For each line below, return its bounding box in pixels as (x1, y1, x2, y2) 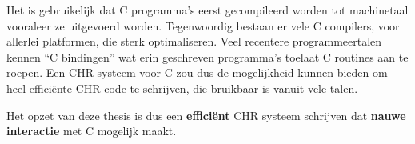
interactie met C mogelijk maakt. (6, 122, 177, 139)
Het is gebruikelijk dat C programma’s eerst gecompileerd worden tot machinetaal (6, 2, 409, 18)
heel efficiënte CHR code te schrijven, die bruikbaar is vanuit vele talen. (6, 79, 358, 96)
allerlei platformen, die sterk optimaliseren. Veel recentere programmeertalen (6, 33, 382, 50)
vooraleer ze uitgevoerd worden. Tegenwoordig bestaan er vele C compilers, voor (6, 17, 400, 34)
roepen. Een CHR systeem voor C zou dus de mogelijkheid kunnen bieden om (6, 64, 388, 81)
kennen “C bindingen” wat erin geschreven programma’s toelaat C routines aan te (6, 48, 409, 65)
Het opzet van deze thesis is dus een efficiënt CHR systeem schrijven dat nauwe (6, 106, 406, 123)
